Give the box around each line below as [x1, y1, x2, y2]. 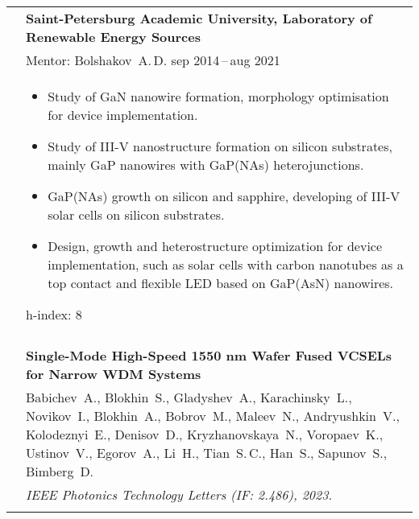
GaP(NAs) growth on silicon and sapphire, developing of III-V [48, 187, 400, 205]
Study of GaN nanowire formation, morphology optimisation [48, 87, 389, 105]
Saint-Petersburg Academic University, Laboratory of [26, 9, 372, 27]
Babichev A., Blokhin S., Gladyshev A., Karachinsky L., [26, 388, 352, 406]
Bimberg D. [26, 462, 94, 480]
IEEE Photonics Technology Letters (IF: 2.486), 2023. [26, 485, 333, 504]
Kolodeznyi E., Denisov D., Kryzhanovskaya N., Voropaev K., [26, 425, 384, 443]
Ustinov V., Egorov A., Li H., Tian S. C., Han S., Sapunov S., [26, 443, 388, 462]
